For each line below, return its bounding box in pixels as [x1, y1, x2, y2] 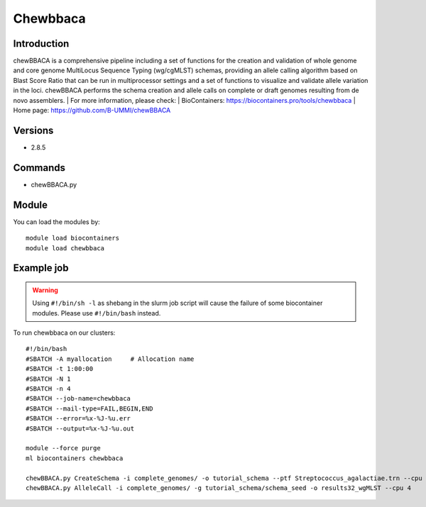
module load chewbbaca [26, 244, 105, 252]
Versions [13, 124, 54, 136]
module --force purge [26, 444, 101, 452]
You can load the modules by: [13, 217, 101, 226]
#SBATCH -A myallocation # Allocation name [26, 355, 195, 363]
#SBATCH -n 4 [26, 385, 71, 393]
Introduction [13, 38, 70, 50]
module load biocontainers [26, 234, 120, 243]
